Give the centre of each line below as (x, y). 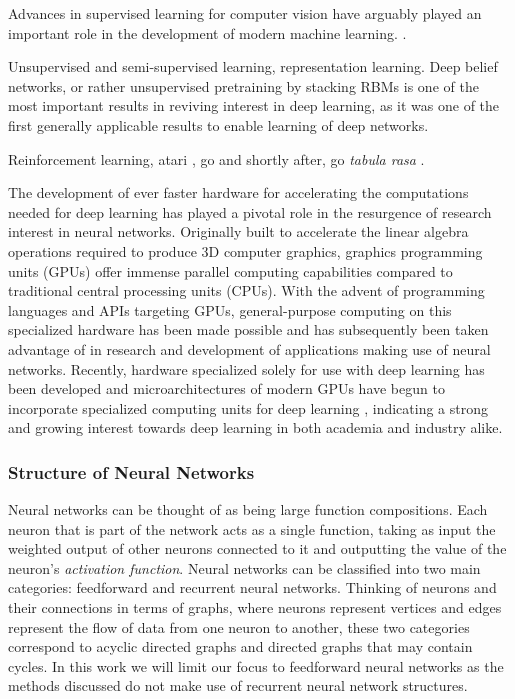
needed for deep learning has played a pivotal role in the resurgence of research (250, 211)
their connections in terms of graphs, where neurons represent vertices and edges (255, 607)
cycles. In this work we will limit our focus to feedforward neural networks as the (256, 665)
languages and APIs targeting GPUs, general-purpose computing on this (230, 309)
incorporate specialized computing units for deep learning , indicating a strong (248, 407)
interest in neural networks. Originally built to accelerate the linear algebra (238, 231)
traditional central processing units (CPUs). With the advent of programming (246, 290)
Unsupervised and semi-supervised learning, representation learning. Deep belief (253, 66)
